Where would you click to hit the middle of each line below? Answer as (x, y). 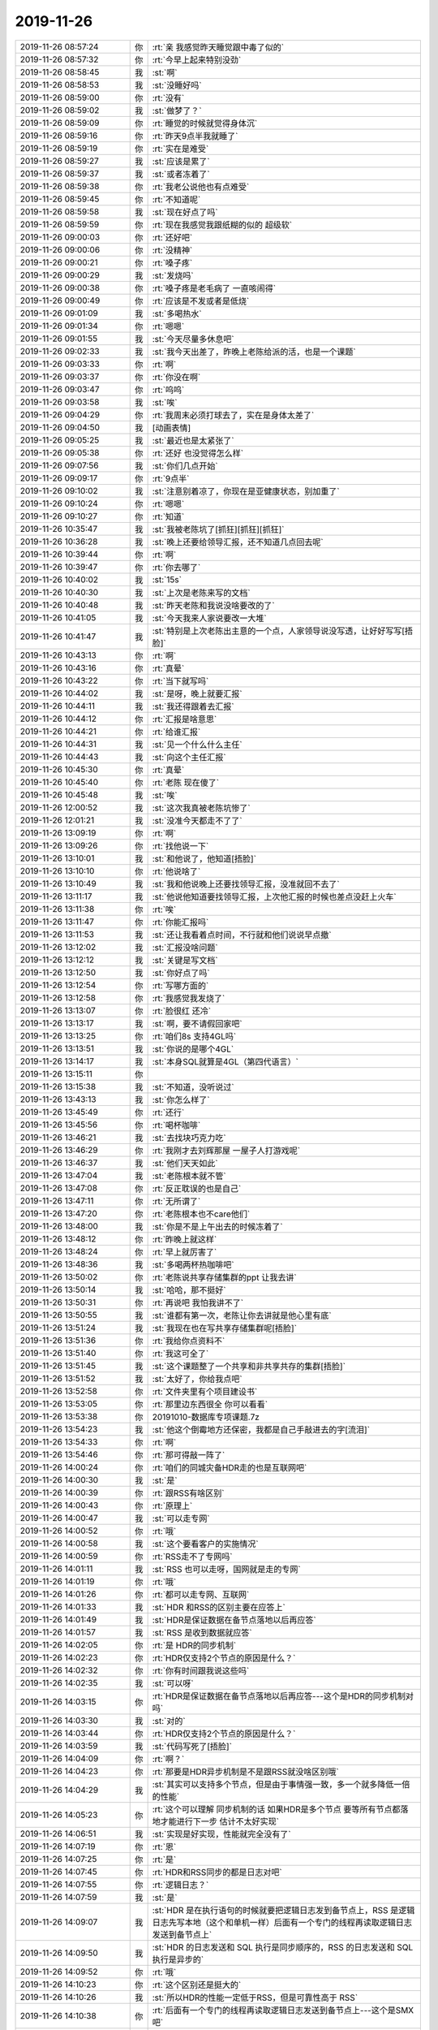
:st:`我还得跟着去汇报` (193, 706)
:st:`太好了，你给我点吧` (197, 1379)
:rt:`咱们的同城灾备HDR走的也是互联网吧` (230, 1467)
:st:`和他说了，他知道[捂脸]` (204, 858)
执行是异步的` (178, 1959)
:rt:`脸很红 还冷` (181, 1011)
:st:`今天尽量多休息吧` (193, 339)
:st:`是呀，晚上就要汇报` (197, 693)
